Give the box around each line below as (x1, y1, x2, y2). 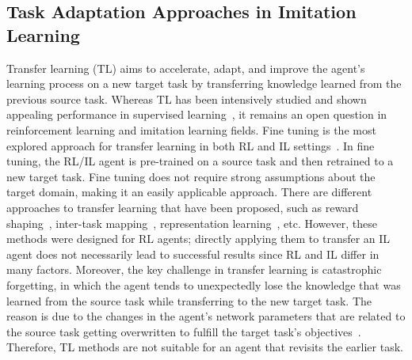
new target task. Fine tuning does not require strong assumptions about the (6, 168, 376, 184)
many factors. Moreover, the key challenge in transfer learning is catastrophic (6, 261, 382, 278)
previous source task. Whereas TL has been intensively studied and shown (6, 90, 367, 107)
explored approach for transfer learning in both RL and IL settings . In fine (6, 137, 375, 153)
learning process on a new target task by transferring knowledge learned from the (6, 75, 402, 92)
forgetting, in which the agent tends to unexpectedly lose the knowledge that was (6, 276, 401, 293)
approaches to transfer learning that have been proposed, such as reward (6, 199, 359, 215)
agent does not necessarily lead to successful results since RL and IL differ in (6, 245, 380, 262)
